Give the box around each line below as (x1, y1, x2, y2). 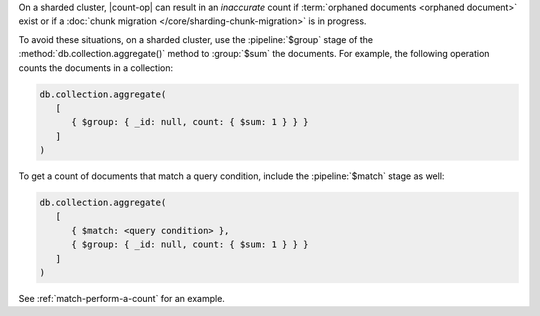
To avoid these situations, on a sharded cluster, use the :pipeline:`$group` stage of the (18, 33, 374, 45)
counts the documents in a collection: (18, 61, 174, 74)
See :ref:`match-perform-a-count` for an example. (18, 293, 225, 305)
